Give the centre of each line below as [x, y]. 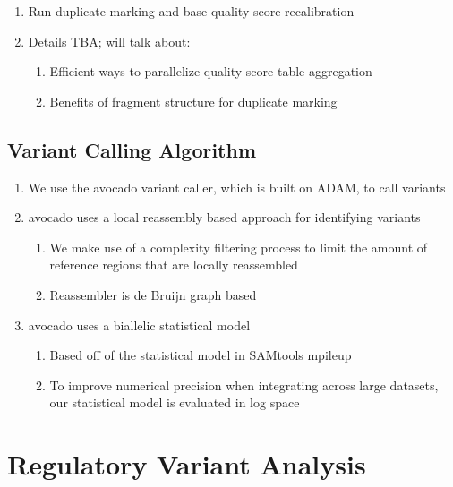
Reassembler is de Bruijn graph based [153, 294]
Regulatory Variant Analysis [187, 464]
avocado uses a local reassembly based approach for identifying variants [224, 217]
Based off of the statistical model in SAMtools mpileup [201, 355]
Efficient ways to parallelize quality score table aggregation [211, 71]
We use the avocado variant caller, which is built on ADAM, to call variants [237, 187]
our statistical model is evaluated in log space [175, 402]
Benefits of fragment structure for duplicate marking [193, 101]
